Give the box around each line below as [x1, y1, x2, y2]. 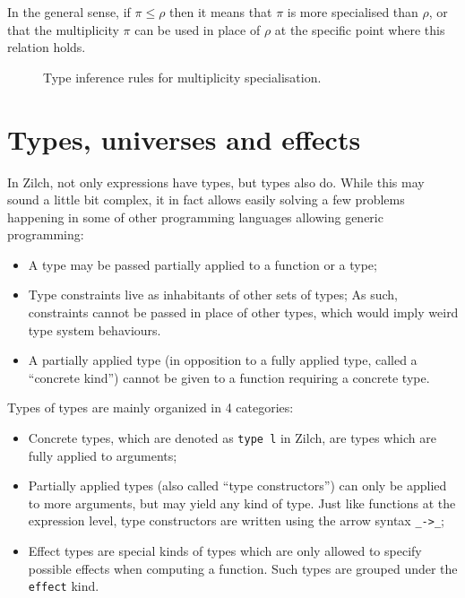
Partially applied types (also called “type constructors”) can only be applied [28, 476, 447, 495]
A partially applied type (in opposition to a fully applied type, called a [28, 351, 418, 369]
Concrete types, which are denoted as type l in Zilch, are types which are [28, 429, 436, 447]
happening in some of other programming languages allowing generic [7, 207, 383, 226]
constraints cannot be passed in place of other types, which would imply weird [28, 303, 459, 322]
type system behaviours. [28, 320, 161, 339]
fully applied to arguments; [28, 446, 177, 464]
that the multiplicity [7, 20, 119, 39]
